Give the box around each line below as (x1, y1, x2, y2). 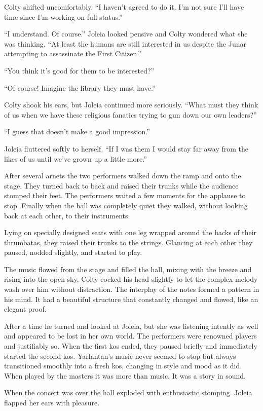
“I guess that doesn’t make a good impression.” (4, 126, 150, 137)
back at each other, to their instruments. (4, 210, 130, 220)
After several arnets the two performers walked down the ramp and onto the (4, 170, 241, 181)
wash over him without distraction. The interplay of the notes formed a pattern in (4, 284, 259, 294)
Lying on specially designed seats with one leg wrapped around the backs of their (4, 227, 257, 238)
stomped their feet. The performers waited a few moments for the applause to (4, 190, 246, 201)
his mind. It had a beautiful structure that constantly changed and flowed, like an (4, 293, 258, 304)
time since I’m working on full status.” (4, 11, 123, 22)
